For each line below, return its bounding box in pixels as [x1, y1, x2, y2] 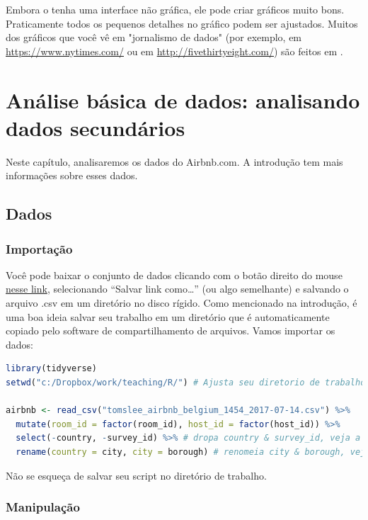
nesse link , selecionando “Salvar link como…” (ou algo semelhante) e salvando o [6, 281, 349, 296]
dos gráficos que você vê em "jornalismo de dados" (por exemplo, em [6, 30, 302, 45]
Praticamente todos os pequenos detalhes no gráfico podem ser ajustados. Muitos [6, 16, 358, 30]
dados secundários [6, 113, 185, 142]
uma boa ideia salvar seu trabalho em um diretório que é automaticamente [6, 309, 330, 324]
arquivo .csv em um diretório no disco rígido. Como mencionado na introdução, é [6, 295, 357, 310]
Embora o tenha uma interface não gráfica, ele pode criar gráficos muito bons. [6, 2, 345, 16]
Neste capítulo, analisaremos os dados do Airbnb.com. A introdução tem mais [6, 154, 343, 169]
